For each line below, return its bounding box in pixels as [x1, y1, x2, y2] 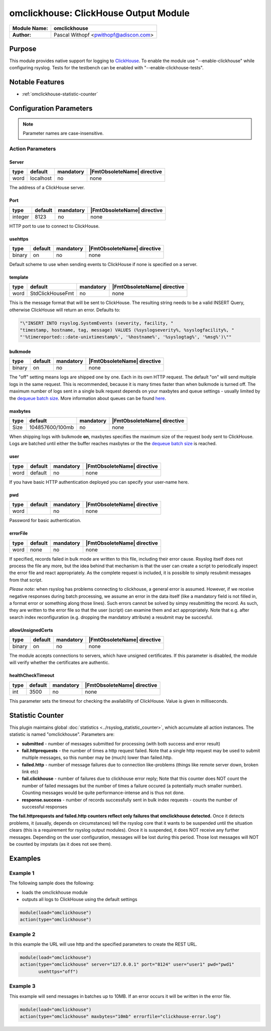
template [9, 274, 29, 280]
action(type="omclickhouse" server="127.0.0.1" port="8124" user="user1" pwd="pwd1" [20, 962, 234, 967]
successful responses [22, 804, 68, 810]
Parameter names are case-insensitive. [23, 131, 104, 137]
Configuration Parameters [9, 104, 93, 113]
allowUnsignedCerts [9, 627, 53, 633]
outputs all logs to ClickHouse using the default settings [22, 896, 138, 902]
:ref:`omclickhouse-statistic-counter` [22, 91, 98, 97]
